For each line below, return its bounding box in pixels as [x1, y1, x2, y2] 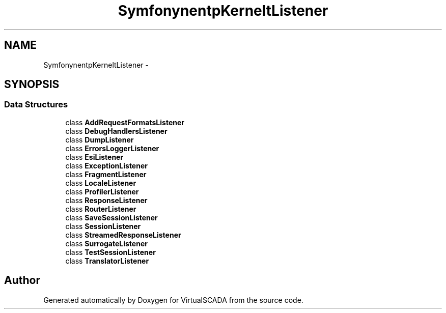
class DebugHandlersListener [65, 126, 168, 135]
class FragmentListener [65, 169, 147, 179]
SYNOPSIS [4, 78, 60, 91]
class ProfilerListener [65, 187, 139, 196]
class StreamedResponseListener [65, 230, 181, 239]
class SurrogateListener [65, 239, 148, 248]
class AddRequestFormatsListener [65, 118, 184, 127]
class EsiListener [65, 152, 124, 161]
